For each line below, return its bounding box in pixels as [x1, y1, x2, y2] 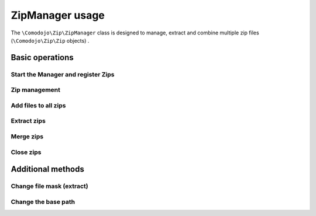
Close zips [11, 148, 42, 156]
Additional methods [11, 164, 84, 175]
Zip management [11, 86, 61, 94]
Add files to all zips [11, 101, 66, 109]
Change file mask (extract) [11, 182, 88, 190]
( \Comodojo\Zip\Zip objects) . [11, 37, 90, 44]
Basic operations [11, 53, 74, 62]
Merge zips [11, 132, 44, 140]
